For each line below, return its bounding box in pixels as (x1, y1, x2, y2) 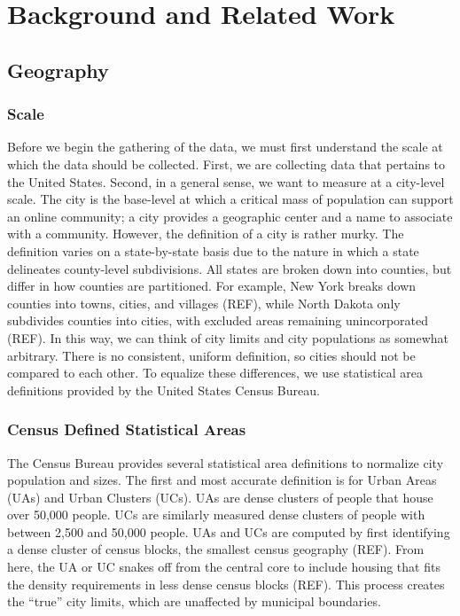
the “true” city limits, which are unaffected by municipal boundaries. (7, 592, 381, 611)
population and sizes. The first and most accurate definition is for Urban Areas (7, 471, 437, 489)
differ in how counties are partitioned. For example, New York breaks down (7, 277, 417, 295)
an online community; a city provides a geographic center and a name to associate (7, 207, 453, 225)
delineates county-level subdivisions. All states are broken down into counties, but (7, 259, 452, 277)
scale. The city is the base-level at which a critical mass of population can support (7, 190, 454, 208)
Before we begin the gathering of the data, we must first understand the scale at (7, 137, 443, 156)
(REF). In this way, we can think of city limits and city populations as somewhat (7, 328, 448, 347)
